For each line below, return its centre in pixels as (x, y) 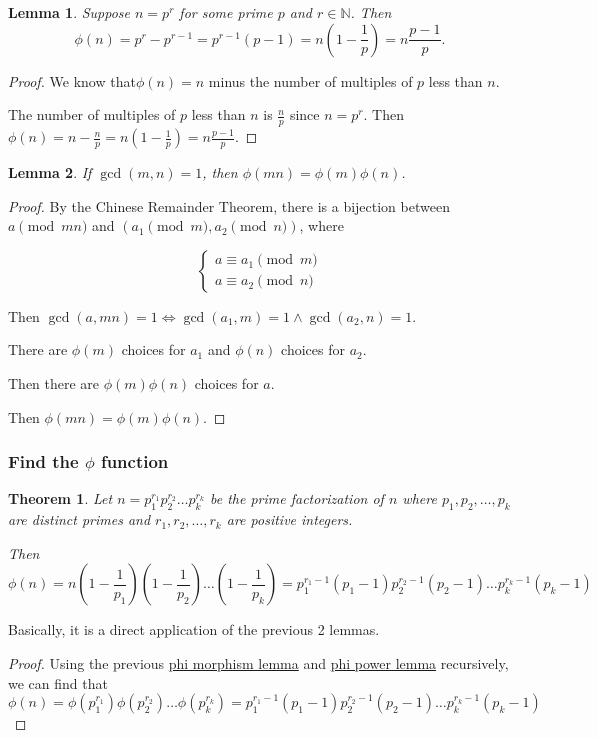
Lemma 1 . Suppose (69, 12)
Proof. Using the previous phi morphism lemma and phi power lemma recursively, (258, 662)
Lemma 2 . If (50, 172)
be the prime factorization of (296, 498)
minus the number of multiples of (310, 80)
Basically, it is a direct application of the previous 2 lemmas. (194, 629)
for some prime (226, 12)
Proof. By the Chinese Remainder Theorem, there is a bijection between (229, 205)
